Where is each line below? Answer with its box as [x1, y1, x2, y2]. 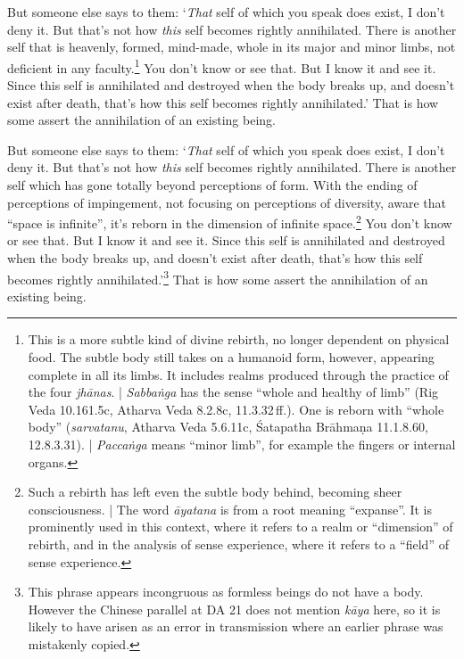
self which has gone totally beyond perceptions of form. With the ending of [7, 176, 418, 194]
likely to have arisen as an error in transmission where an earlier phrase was [28, 617, 443, 636]
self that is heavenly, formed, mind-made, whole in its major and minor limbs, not [7, 37, 456, 56]
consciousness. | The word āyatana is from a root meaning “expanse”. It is [28, 499, 432, 518]
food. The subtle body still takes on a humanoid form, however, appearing [28, 348, 435, 367]
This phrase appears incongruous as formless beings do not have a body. [28, 582, 424, 601]
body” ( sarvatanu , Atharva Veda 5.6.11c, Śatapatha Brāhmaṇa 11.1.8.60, [28, 417, 428, 436]
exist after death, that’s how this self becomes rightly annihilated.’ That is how [7, 93, 439, 111]
